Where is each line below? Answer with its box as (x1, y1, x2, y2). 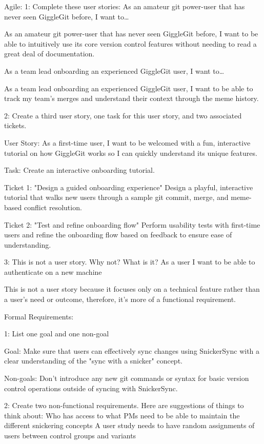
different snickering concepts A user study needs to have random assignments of (4, 420, 255, 431)
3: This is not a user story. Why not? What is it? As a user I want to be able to (4, 256, 255, 267)
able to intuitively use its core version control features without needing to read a (4, 38, 257, 49)
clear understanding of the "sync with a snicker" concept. (4, 355, 182, 366)
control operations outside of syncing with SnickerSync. (4, 382, 178, 393)
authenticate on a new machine (4, 266, 102, 277)
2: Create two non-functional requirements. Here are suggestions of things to (4, 400, 244, 411)
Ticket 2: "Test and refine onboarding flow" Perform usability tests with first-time (4, 219, 260, 230)
